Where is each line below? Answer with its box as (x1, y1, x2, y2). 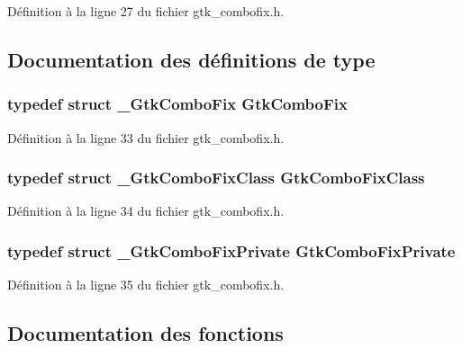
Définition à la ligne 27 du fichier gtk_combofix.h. (7, 2, 285, 20)
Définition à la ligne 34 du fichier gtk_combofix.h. (7, 201, 285, 220)
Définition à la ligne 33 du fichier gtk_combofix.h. (7, 128, 285, 147)
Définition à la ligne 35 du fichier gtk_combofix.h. (7, 275, 285, 294)
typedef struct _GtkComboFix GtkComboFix (7, 93, 348, 115)
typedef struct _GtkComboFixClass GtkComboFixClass (7, 166, 425, 189)
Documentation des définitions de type (7, 45, 376, 73)
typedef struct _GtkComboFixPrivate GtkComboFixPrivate (7, 239, 456, 262)
